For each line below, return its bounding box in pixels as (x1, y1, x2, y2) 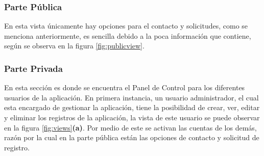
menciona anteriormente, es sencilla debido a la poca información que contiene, (4, 30, 251, 41)
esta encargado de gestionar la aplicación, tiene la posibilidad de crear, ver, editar (4, 102, 260, 113)
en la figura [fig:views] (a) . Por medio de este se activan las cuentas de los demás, (4, 122, 257, 133)
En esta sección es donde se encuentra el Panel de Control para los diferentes (4, 82, 245, 93)
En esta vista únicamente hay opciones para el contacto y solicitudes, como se (4, 20, 248, 31)
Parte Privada (4, 62, 63, 74)
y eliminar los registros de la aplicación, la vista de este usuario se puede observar (4, 112, 260, 122)
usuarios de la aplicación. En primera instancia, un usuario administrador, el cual (4, 92, 259, 102)
